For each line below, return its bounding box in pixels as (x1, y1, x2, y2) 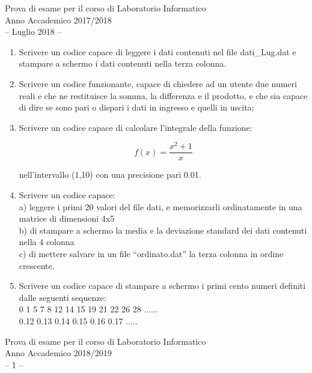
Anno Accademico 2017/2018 (5, 13, 112, 26)
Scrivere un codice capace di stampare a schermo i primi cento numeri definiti (19, 279, 306, 292)
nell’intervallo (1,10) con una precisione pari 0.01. (19, 168, 201, 181)
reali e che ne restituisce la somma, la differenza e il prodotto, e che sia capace (19, 89, 308, 102)
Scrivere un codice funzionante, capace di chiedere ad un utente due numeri (19, 77, 297, 89)
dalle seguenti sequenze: (19, 291, 106, 303)
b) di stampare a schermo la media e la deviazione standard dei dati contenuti (19, 223, 307, 236)
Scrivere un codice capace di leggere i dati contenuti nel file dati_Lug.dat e (19, 45, 296, 58)
